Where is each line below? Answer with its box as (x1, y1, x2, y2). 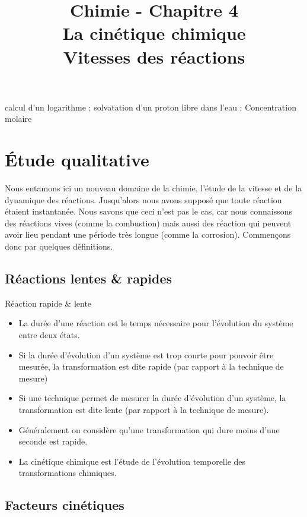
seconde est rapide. (18, 435, 88, 447)
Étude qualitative (5, 147, 149, 172)
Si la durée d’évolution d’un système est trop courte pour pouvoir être (18, 348, 274, 361)
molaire (5, 112, 32, 125)
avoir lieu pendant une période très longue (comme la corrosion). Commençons (5, 228, 291, 241)
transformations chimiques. (18, 466, 117, 479)
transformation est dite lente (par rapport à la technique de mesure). (18, 403, 269, 415)
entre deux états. (18, 329, 80, 341)
